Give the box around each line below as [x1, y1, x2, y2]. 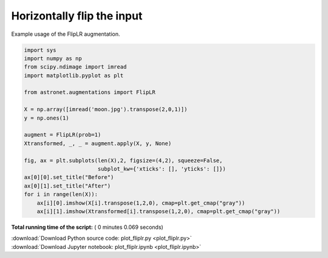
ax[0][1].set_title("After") [24, 182, 111, 189]
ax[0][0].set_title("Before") [24, 174, 114, 181]
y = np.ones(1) [24, 114, 69, 121]
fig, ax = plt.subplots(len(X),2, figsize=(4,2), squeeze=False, [24, 157, 223, 164]
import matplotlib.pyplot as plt [24, 72, 124, 79]
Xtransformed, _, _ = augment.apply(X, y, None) [24, 140, 172, 147]
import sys [24, 46, 56, 53]
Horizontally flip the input [11, 9, 143, 22]
